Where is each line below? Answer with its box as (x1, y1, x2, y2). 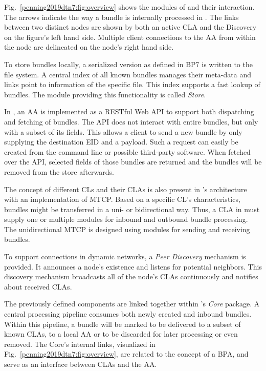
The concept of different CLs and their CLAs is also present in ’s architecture (4, 183, 247, 194)
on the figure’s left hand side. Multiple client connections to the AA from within (4, 31, 256, 42)
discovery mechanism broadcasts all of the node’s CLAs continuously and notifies (4, 271, 258, 282)
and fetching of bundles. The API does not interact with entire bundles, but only (4, 116, 258, 127)
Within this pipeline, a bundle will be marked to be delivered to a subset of (4, 318, 241, 329)
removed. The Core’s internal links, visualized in (4, 338, 156, 349)
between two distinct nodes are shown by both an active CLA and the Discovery (4, 22, 257, 32)
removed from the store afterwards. (4, 166, 114, 177)
